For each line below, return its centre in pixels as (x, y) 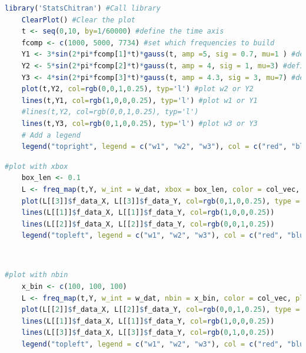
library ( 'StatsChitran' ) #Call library (83, 8)
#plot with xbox (36, 166)
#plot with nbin (36, 275)
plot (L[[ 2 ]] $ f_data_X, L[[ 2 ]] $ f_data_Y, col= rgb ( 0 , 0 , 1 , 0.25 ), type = (161, 310)
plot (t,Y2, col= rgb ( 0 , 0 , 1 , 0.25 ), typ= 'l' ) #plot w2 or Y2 (137, 89)
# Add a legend (51, 135)
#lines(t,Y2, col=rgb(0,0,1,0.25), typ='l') (110, 112)
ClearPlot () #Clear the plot (78, 20)
